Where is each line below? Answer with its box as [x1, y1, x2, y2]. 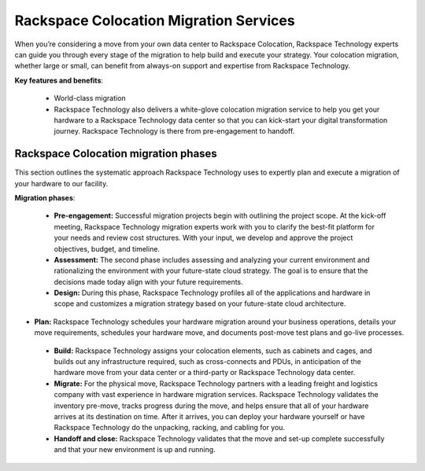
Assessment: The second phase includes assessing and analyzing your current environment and [54, 255, 370, 264]
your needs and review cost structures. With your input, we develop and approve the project [54, 233, 353, 243]
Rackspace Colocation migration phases [14, 147, 218, 160]
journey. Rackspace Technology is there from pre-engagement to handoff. [54, 127, 295, 136]
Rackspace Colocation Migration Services [14, 12, 295, 29]
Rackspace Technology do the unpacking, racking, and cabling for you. [54, 423, 286, 432]
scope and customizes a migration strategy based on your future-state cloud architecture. [54, 299, 346, 308]
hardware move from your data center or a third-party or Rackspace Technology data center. [54, 368, 356, 377]
